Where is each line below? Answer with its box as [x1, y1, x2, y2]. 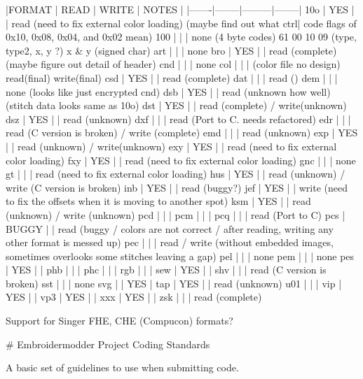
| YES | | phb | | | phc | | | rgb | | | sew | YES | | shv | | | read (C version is [6, 262, 327, 277]
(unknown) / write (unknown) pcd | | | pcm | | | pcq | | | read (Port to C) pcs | [6, 207, 345, 222]
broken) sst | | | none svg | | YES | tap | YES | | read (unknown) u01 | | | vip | [6, 276, 342, 290]
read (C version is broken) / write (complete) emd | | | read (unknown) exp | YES [6, 125, 358, 140]
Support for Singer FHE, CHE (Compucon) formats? [6, 313, 233, 328]
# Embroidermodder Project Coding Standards [6, 336, 210, 351]
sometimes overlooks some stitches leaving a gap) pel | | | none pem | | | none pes [6, 248, 355, 263]
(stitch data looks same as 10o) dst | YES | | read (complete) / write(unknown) [6, 98, 347, 113]
